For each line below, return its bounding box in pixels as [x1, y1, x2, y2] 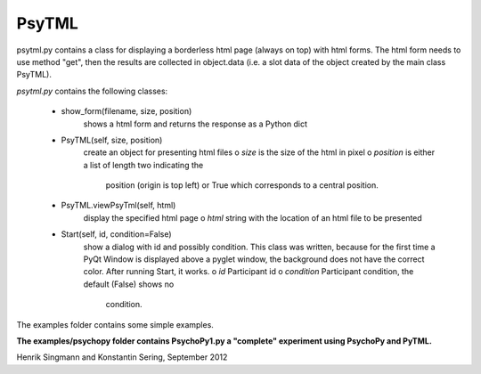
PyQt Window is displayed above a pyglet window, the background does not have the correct [83, 254, 425, 264]
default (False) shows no [83, 279, 175, 289]
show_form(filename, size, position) [61, 106, 192, 117]
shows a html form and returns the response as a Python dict [83, 118, 307, 129]
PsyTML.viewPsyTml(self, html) [61, 200, 176, 211]
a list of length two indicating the [83, 159, 204, 170]
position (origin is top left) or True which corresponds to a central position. [105, 180, 379, 191]
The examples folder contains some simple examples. [16, 319, 214, 329]
